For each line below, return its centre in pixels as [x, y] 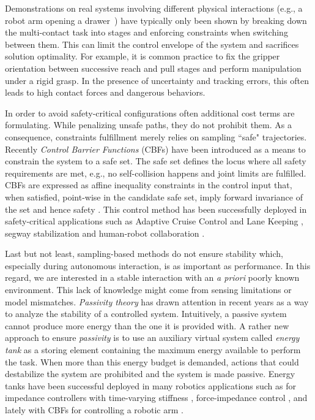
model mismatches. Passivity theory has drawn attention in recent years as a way [157, 301]
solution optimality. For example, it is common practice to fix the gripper [143, 56]
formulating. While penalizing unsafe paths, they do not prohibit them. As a [148, 125]
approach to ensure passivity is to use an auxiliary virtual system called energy [152, 338]
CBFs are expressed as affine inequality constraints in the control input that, [149, 185]
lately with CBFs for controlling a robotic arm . [94, 410]
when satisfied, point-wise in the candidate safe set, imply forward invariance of [154, 197]
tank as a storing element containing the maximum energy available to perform [153, 350]
